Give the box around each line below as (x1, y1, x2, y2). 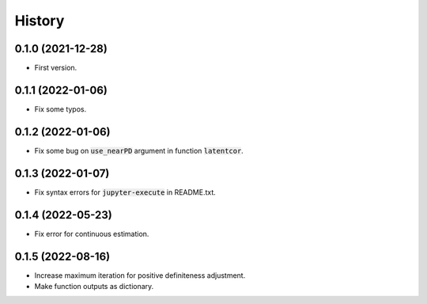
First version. (34, 63, 77, 73)
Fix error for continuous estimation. (34, 229, 149, 238)
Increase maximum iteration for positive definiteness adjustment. (34, 270, 246, 280)
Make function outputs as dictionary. (34, 281, 154, 291)
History (14, 12, 65, 29)
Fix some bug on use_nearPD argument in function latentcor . (34, 146, 244, 155)
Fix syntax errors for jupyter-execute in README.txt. (34, 187, 217, 197)
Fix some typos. (34, 104, 87, 114)
